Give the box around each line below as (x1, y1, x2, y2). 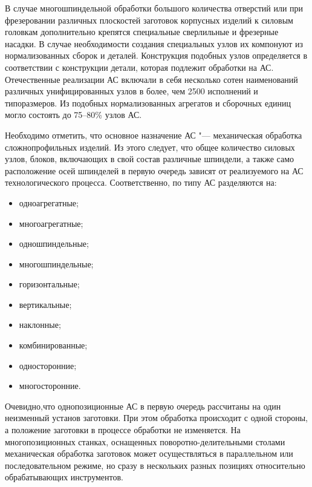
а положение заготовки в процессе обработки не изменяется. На (5, 423, 241, 436)
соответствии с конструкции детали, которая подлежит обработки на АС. (5, 60, 274, 73)
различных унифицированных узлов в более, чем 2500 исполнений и (5, 85, 258, 97)
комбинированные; (19, 339, 88, 351)
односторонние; (19, 359, 77, 371)
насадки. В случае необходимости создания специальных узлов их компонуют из (5, 37, 304, 50)
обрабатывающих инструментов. (5, 471, 123, 483)
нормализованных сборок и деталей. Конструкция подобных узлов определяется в (5, 49, 308, 62)
